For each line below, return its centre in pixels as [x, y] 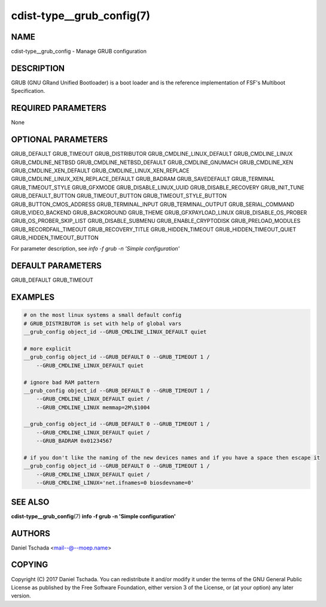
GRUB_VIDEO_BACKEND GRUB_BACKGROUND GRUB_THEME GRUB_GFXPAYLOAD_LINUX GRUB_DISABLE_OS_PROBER [159, 212]
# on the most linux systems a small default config [103, 315]
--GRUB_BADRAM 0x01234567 [74, 441]
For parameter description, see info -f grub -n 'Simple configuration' [95, 249]
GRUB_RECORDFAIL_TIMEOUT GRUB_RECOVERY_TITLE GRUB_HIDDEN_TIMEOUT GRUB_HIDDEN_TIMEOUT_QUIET [153, 229]
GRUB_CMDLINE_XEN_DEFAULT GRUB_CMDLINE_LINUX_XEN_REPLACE [100, 170]
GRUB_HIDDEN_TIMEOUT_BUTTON [55, 238]
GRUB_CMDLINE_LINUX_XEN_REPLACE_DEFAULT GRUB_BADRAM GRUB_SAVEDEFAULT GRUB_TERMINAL [143, 179]
